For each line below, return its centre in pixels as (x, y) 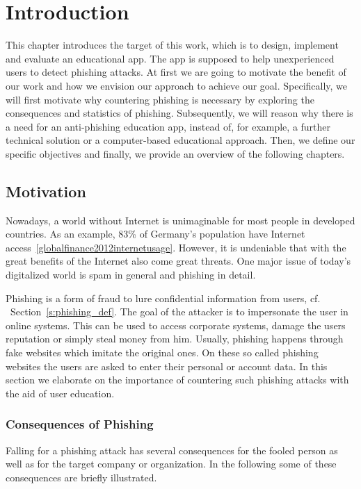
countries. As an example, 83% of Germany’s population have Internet (155, 234)
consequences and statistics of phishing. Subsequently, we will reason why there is (179, 113)
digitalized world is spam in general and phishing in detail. (131, 275)
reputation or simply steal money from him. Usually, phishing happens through (175, 339)
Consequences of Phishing (80, 424)
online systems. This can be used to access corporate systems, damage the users (176, 325)
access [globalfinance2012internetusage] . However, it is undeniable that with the (176, 247)
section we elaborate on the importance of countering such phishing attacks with (177, 380)
